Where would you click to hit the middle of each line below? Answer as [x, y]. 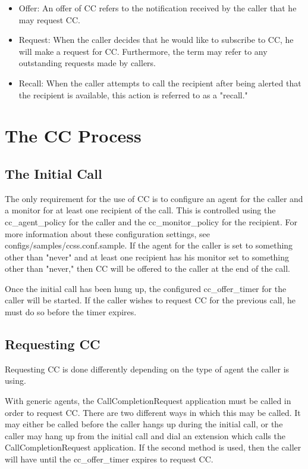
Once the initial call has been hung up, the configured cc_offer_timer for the [146, 288]
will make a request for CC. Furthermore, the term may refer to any [143, 51]
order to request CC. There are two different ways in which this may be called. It [153, 412]
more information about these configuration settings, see [107, 233]
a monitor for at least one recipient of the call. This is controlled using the [140, 210]
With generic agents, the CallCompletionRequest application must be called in [148, 401]
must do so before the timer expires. [71, 312]
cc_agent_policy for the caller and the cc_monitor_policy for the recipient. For [151, 221]
